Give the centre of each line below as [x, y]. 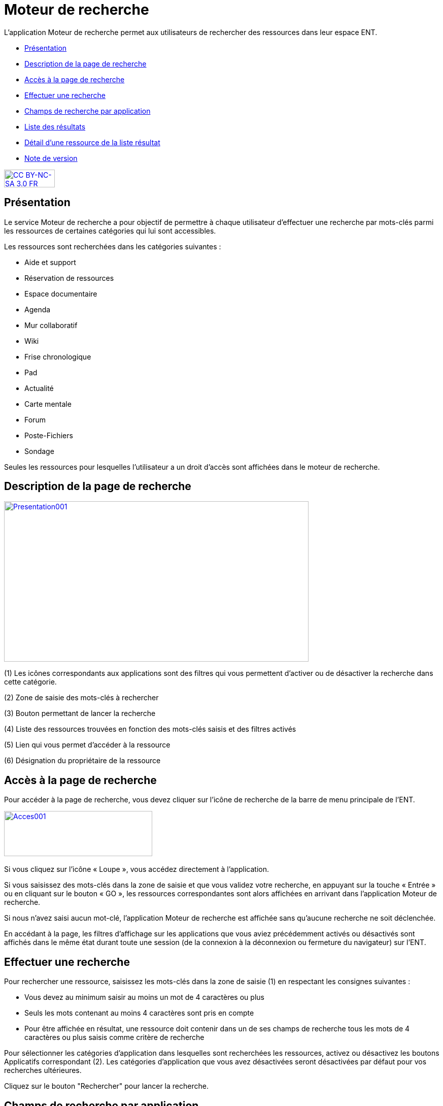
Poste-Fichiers [49, 435]
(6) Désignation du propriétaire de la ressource [82, 761]
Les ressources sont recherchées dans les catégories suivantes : [113, 246]
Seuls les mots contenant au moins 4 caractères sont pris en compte [139, 1013]
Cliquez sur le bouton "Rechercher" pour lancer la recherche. [106, 1086]
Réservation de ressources [69, 278]
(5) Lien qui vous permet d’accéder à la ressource [87, 745]
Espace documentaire [61, 294]
